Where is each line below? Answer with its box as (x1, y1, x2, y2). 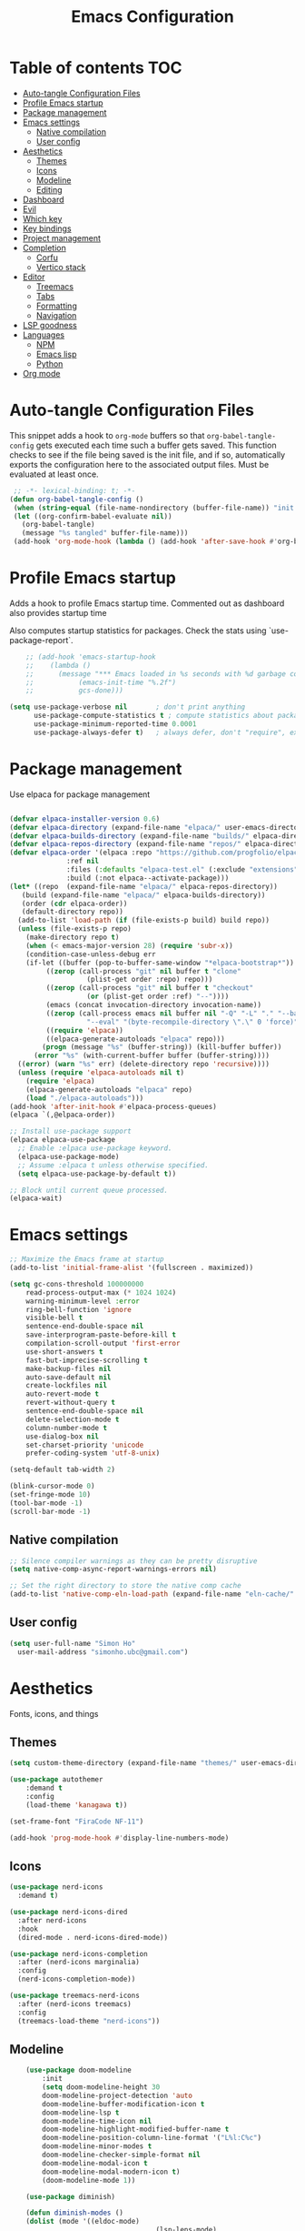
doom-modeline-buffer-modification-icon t (42, 2099, 205, 2108)
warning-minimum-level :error (25, 1297, 141, 1306)
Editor (22, 271, 45, 282)
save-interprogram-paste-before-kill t (25, 1330, 177, 1339)
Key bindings (22, 223, 72, 234)
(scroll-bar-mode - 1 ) (9, 1507, 92, 1516)
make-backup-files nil (25, 1364, 112, 1373)
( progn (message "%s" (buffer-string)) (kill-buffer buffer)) (42, 1043, 282, 1052)
